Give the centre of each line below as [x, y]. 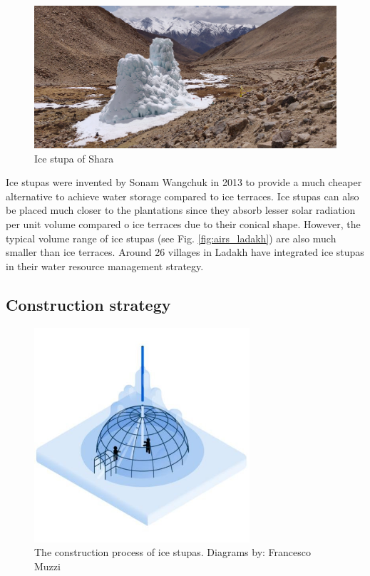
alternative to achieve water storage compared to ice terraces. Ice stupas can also [183, 196]
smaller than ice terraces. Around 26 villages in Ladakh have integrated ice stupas [185, 252]
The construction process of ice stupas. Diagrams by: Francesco [173, 552]
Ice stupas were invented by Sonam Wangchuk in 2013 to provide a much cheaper [184, 182]
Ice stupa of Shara [74, 158]
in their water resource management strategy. [105, 266]
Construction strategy [88, 304]
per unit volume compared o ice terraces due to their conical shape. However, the [183, 223]
